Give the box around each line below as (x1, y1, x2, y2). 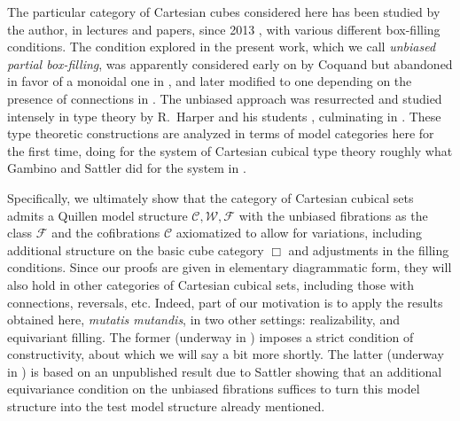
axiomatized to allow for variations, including (175, 223, 422, 242)
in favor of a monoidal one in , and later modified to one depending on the (7, 72, 412, 90)
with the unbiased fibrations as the (238, 206, 428, 224)
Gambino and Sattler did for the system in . (7, 159, 246, 177)
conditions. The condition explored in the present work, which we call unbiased (7, 37, 436, 56)
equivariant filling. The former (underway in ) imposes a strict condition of (7, 327, 414, 346)
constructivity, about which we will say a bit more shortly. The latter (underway (7, 345, 444, 363)
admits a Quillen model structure (7, 206, 188, 224)
